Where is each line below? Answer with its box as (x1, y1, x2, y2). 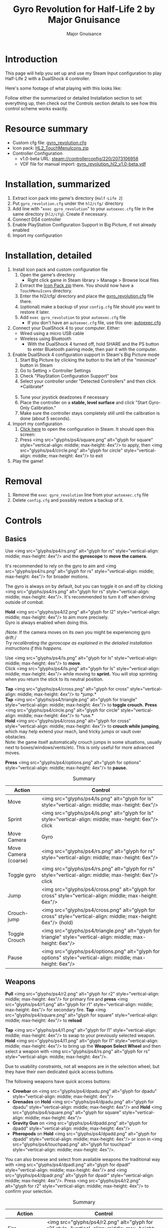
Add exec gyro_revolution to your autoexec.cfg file (19, 314, 126, 320)
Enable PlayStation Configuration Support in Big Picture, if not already (12, 221, 156, 227)
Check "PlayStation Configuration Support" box (19, 373, 118, 379)
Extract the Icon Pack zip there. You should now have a (19, 282, 134, 288)
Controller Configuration (12, 150, 62, 156)
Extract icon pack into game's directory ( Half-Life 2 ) (12, 195, 123, 201)
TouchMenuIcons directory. (19, 287, 72, 293)
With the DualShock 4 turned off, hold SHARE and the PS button (27, 341, 159, 347)
